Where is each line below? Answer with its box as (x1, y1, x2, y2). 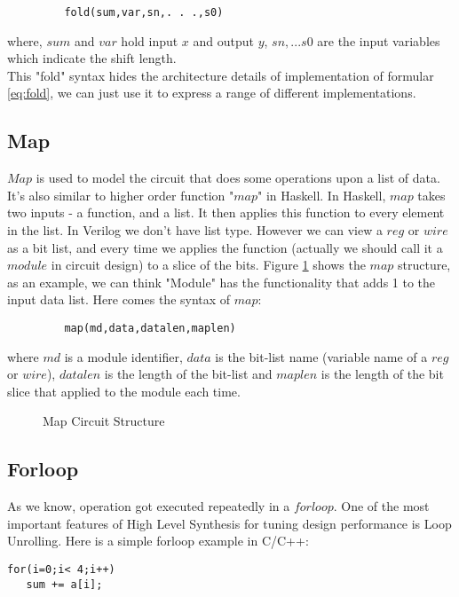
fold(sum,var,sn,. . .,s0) (64, 6, 224, 19)
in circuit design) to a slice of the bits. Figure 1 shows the (51, 255, 366, 274)
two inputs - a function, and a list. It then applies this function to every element (7, 203, 445, 222)
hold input (121, 31, 178, 50)
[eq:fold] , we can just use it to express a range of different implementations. (7, 83, 416, 102)
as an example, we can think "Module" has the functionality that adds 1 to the (7, 272, 436, 291)
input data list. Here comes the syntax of (7, 290, 231, 309)
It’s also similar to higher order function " (7, 185, 234, 204)
